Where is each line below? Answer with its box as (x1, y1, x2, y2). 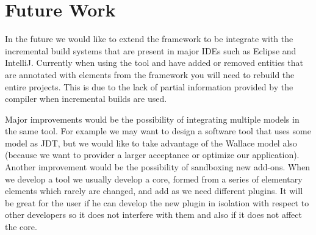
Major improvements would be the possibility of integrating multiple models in (5, 112, 300, 125)
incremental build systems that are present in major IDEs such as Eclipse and (5, 44, 296, 57)
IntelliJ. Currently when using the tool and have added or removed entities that (5, 56, 303, 69)
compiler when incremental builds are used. (5, 92, 167, 105)
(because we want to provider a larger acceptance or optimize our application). (5, 148, 300, 161)
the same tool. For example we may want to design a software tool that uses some (5, 125, 311, 137)
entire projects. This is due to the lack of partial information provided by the (5, 80, 293, 93)
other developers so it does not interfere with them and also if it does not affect (5, 208, 303, 221)
